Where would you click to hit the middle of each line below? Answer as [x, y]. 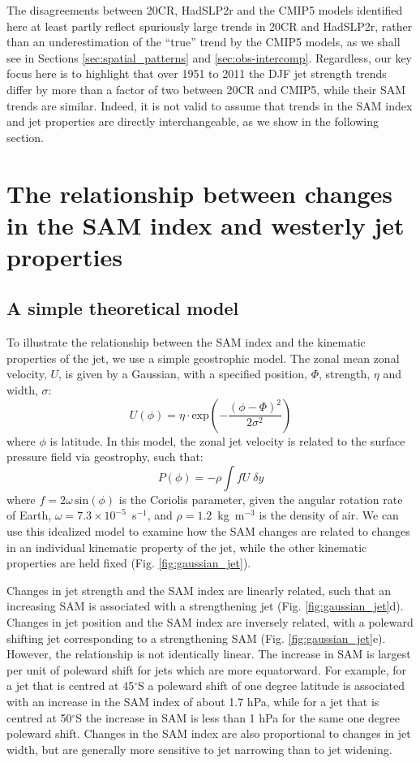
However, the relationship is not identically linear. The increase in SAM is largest [209, 654]
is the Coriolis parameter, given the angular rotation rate [261, 499]
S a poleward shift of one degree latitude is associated [272, 685]
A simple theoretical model [123, 308]
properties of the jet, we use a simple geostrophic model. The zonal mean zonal [203, 358]
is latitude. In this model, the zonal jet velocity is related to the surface [227, 440]
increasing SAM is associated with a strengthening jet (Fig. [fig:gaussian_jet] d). [205, 606]
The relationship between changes [200, 193]
